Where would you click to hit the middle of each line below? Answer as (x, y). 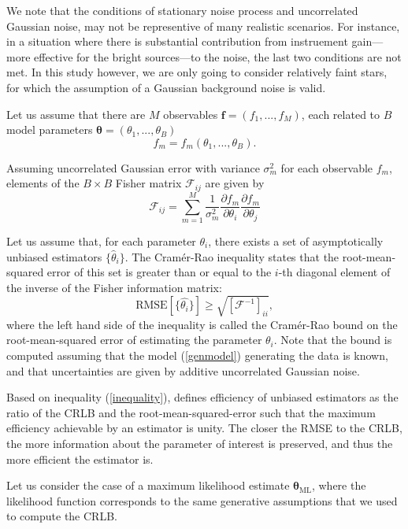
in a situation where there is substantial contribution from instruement (177, 41)
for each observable (327, 167)
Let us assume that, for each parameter (101, 240)
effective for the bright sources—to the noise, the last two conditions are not (218, 56)
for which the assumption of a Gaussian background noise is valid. (166, 87)
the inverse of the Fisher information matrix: (114, 287)
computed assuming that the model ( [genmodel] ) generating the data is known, (197, 355)
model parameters (50, 129)
